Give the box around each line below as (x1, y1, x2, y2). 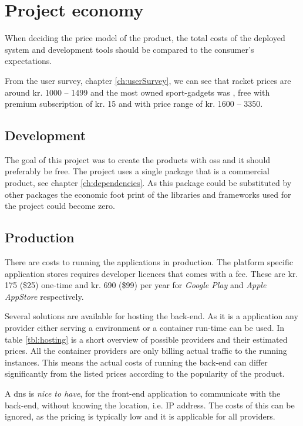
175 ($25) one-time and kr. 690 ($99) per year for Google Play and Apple (5, 279, 267, 291)
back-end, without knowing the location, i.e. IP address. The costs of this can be (5, 398, 295, 411)
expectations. (5, 55, 52, 67)
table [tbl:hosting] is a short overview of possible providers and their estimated (5, 333, 288, 345)
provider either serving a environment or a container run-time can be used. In (5, 322, 285, 334)
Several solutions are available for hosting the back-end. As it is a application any (5, 310, 298, 322)
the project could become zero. (5, 200, 115, 212)
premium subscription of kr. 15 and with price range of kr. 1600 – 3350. (5, 97, 263, 110)
